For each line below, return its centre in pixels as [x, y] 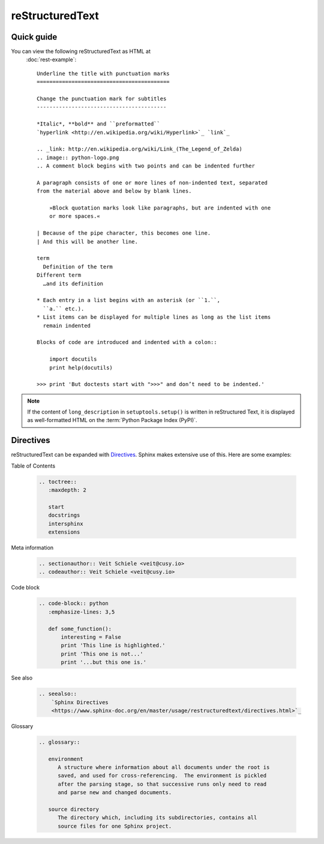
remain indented [67, 325]
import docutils [73, 359]
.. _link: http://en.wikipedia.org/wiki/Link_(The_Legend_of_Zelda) [139, 149]
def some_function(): [80, 628]
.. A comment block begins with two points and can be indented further [146, 166]
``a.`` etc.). [64, 309]
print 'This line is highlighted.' [113, 646]
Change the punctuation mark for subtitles [102, 99]
